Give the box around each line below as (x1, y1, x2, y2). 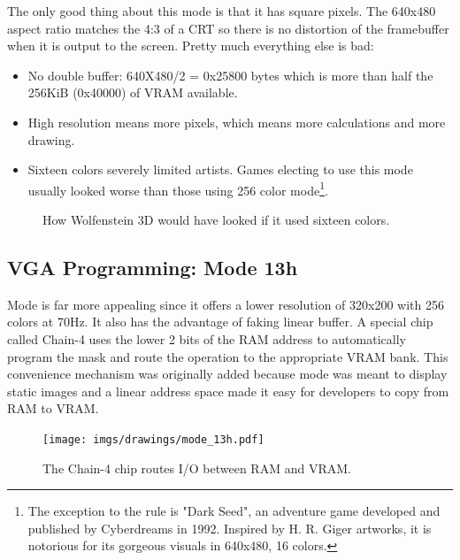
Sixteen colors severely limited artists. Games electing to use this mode (27, 160, 413, 179)
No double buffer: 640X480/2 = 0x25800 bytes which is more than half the (27, 65, 433, 84)
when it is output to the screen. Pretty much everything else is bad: (7, 36, 374, 55)
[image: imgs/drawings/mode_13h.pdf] (42, 433, 264, 446)
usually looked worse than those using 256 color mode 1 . (27, 178, 328, 199)
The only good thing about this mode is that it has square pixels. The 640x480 (7, 2, 436, 19)
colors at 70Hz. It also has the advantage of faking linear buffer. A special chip (7, 312, 433, 331)
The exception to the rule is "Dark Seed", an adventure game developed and (27, 502, 441, 520)
